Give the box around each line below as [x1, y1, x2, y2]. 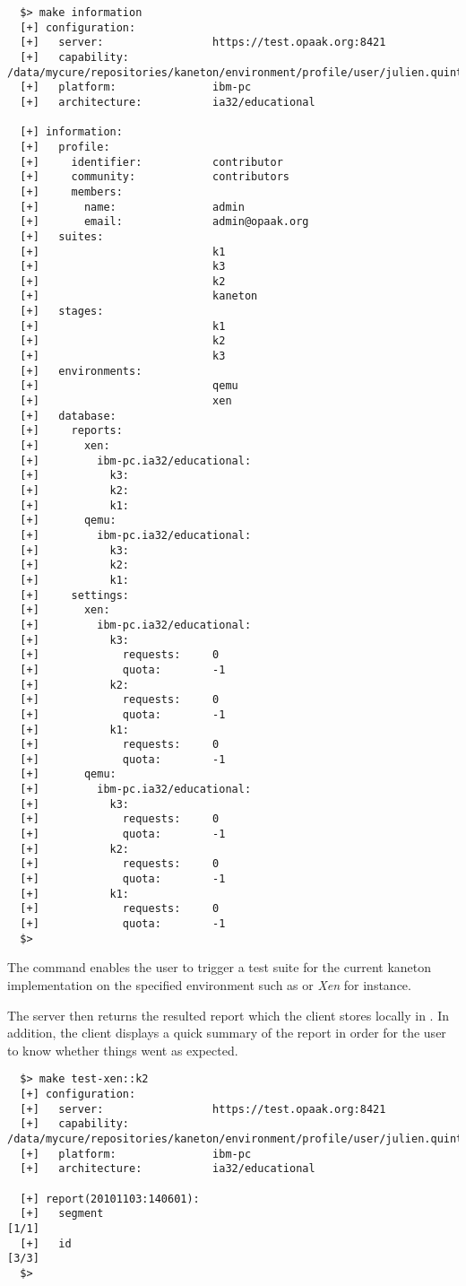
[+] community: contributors [20, 170, 289, 184]
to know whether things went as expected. [7, 1040, 238, 1059]
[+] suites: [20, 230, 104, 243]
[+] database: [20, 409, 116, 422]
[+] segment [20, 1207, 104, 1221]
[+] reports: [20, 424, 123, 438]
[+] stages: [20, 305, 104, 318]
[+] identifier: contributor [20, 155, 283, 169]
